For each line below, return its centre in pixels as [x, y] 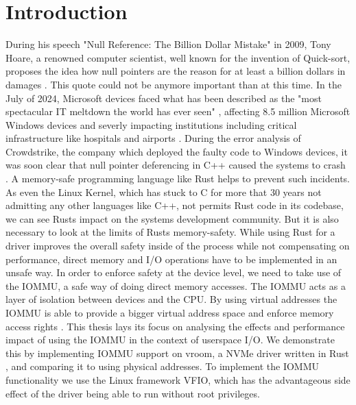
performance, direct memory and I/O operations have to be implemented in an [171, 259]
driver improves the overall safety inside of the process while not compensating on [178, 246]
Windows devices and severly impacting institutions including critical [151, 124]
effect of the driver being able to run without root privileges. [133, 393]
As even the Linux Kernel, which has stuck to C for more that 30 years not [164, 192]
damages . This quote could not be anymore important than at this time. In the [174, 84]
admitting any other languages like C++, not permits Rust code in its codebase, [175, 205]
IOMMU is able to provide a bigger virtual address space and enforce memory [170, 312]
